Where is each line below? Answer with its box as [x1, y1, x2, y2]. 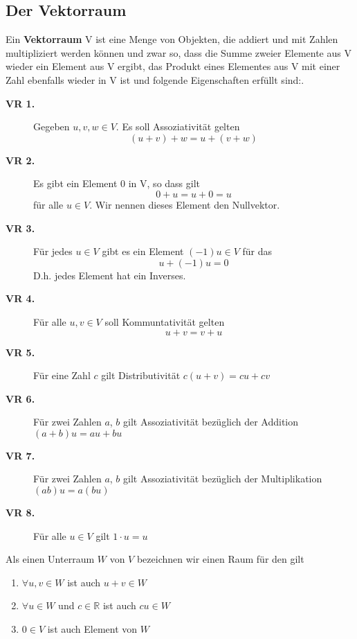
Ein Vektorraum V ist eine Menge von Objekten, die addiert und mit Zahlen [6, 32, 338, 46]
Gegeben [33, 119, 70, 134]
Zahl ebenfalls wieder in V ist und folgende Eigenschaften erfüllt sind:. [6, 72, 304, 87]
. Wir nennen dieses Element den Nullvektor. [89, 197, 280, 211]
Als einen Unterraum [6, 552, 95, 566]
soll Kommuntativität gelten [104, 314, 225, 329]
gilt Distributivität [101, 368, 181, 383]
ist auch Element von [47, 622, 138, 636]
